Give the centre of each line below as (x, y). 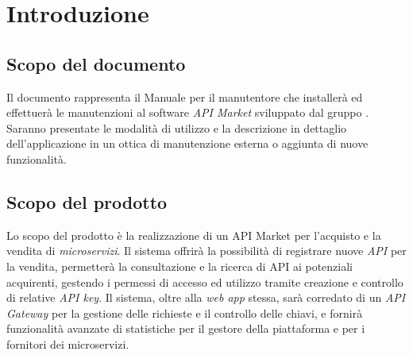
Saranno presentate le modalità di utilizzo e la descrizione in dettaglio (177, 127)
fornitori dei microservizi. (68, 343)
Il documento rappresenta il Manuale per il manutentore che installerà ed (185, 96)
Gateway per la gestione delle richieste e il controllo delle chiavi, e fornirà (185, 313)
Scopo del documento (96, 63)
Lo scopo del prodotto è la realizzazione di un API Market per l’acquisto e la (194, 235)
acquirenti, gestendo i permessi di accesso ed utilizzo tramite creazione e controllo (205, 282)
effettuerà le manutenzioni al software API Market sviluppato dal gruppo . (188, 112)
